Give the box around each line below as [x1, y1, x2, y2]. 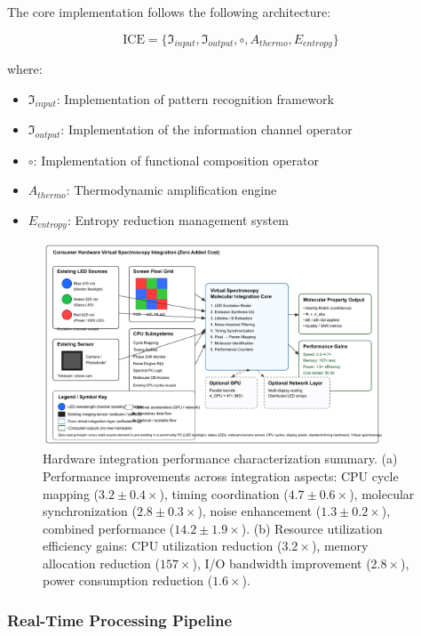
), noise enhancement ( [197, 502, 322, 520]
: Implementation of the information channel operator [60, 120, 353, 139]
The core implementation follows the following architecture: [7, 3, 331, 20]
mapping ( [43, 484, 99, 503]
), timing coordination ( [159, 484, 289, 503]
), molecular [349, 484, 415, 503]
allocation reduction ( [43, 553, 160, 572]
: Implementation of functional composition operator [33, 150, 319, 169]
